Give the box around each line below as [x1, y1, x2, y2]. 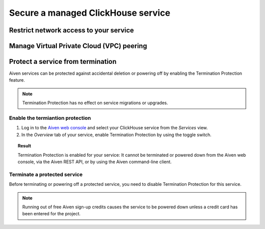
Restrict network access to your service [9, 26, 134, 34]
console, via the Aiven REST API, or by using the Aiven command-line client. [18, 159, 172, 165]
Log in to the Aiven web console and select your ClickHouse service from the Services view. [21, 125, 208, 131]
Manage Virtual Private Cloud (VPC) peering [9, 42, 147, 50]
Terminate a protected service [9, 171, 83, 178]
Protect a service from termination [9, 57, 117, 66]
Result [18, 143, 31, 149]
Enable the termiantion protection [9, 114, 91, 121]
